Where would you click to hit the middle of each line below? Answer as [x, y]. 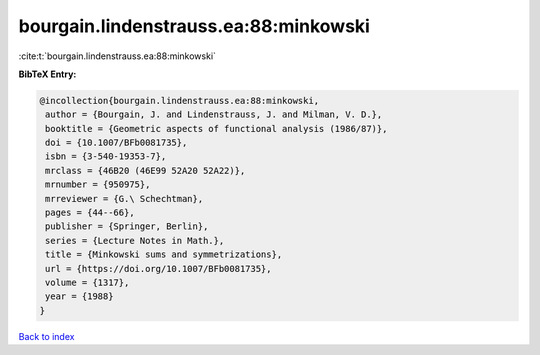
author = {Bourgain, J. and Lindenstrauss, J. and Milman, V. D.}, [214, 114]
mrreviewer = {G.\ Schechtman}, [124, 198]
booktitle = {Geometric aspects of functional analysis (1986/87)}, [216, 128]
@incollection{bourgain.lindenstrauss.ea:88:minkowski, [179, 100]
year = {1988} [79, 296]
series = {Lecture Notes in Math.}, [135, 240]
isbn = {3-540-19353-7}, [106, 156]
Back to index [46, 336]
